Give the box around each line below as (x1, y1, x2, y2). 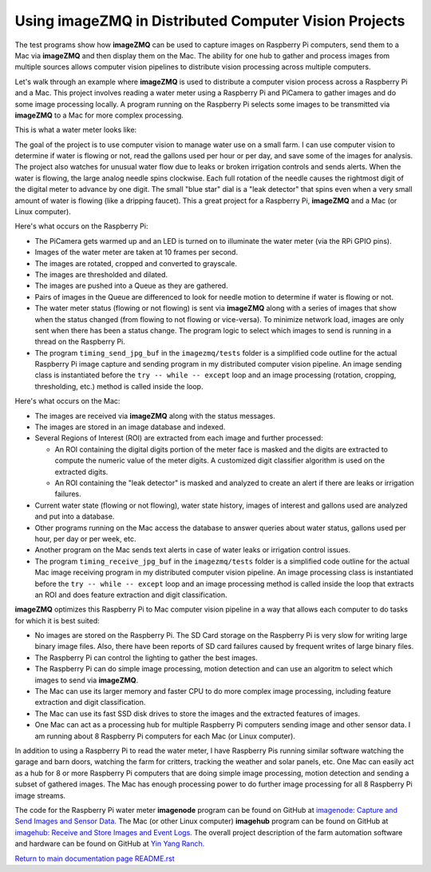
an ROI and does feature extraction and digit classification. (34, 590, 227, 599)
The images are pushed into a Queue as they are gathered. (34, 281, 228, 291)
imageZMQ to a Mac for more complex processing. (14, 110, 184, 120)
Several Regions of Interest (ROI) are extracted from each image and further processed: (34, 433, 323, 443)
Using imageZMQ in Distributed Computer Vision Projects (14, 12, 405, 30)
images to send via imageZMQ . (34, 675, 139, 685)
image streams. (14, 790, 66, 800)
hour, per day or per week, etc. (34, 534, 136, 544)
